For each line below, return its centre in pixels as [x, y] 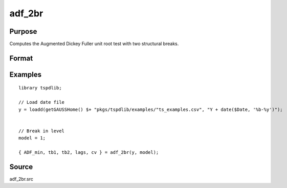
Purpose [23, 31]
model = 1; [32, 138]
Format [21, 58]
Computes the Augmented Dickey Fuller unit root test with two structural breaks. [94, 44]
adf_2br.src [21, 179]
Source [21, 167]
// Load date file [42, 102]
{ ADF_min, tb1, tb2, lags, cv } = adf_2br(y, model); [89, 152]
